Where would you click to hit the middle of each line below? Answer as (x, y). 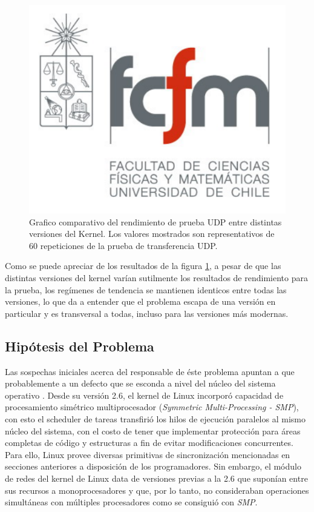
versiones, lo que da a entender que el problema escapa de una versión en (140, 301)
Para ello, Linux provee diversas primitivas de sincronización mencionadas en (148, 454)
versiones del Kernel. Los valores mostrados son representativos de (152, 234)
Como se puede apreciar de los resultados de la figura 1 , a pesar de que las (143, 266)
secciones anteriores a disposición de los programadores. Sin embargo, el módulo (153, 466)
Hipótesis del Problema (80, 346)
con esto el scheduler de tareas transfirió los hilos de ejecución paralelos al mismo (155, 418)
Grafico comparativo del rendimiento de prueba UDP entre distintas (155, 221)
